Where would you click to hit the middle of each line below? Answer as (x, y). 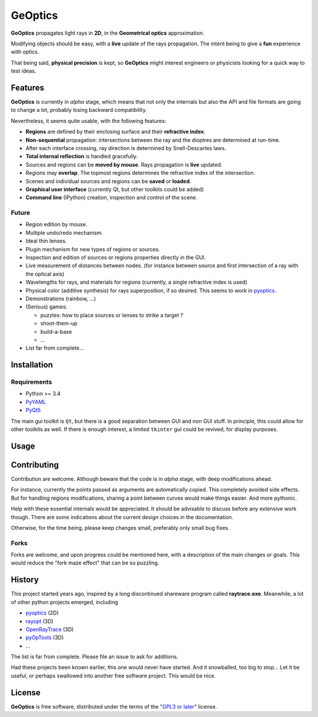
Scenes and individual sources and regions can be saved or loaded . (108, 181)
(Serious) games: (47, 307)
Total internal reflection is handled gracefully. (82, 157)
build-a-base (56, 331)
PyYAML (36, 402)
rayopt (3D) (39, 621)
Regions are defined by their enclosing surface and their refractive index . (115, 132)
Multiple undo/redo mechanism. (64, 233)
